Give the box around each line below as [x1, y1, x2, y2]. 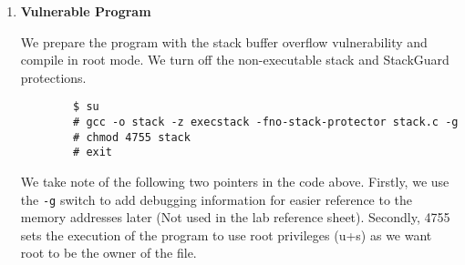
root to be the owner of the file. [20, 243, 197, 262]
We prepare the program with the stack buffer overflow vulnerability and [20, 32, 428, 51]
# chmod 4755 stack [73, 130, 191, 144]
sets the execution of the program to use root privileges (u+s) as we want [20, 225, 432, 244]
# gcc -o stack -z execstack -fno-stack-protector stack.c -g [73, 116, 459, 129]
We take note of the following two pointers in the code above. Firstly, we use [20, 172, 449, 190]
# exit [73, 146, 113, 159]
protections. [20, 67, 87, 87]
